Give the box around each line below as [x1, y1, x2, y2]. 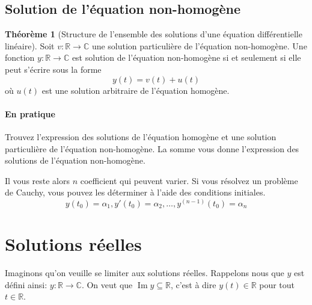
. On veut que [81, 278, 133, 291]
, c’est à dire [170, 278, 216, 291]
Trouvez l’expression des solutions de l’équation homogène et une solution [5, 130, 277, 143]
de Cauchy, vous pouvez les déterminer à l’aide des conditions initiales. [5, 186, 266, 199]
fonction [5, 51, 35, 64]
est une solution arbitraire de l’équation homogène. [41, 84, 230, 96]
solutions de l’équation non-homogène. [5, 154, 145, 167]
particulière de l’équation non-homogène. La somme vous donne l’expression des [5, 142, 299, 155]
